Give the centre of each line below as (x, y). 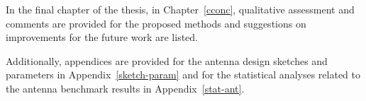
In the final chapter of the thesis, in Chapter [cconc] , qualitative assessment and (180, 9)
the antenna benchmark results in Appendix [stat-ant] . (125, 88)
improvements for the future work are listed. (102, 37)
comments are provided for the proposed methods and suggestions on (156, 23)
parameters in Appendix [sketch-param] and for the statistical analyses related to (183, 75)
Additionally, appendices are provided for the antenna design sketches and (167, 60)
